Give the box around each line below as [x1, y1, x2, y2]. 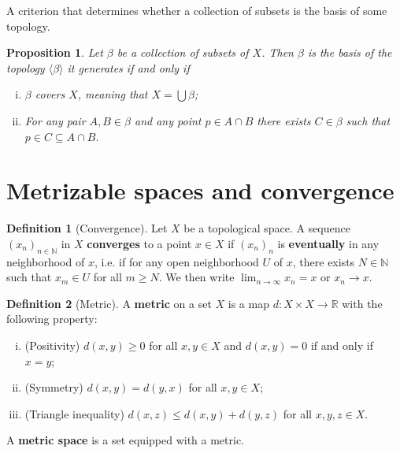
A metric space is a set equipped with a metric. [6, 432, 245, 448]
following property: [6, 310, 98, 327]
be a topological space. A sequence [183, 220, 350, 236]
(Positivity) [24, 337, 80, 354]
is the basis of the [307, 44, 392, 61]
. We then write [158, 269, 235, 285]
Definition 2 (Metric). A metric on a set [6, 295, 212, 311]
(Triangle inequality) [24, 405, 124, 421]
